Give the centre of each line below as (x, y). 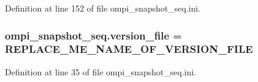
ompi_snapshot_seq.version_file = (94, 35)
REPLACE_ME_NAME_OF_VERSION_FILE (129, 49)
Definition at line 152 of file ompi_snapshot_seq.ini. (103, 8)
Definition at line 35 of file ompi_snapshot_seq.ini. (101, 71)
